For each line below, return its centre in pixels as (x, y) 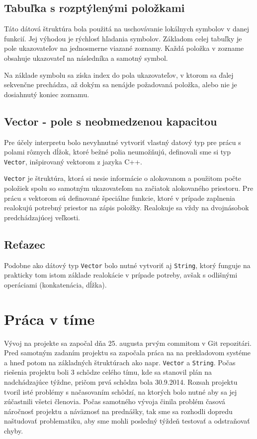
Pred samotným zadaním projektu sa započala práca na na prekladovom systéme (128, 353)
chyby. (14, 431)
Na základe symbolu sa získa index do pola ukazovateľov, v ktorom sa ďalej (119, 74)
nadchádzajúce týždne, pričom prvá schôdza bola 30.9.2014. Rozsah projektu (121, 382)
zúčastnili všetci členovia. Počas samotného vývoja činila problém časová (115, 401)
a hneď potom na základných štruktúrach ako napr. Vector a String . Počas (120, 362)
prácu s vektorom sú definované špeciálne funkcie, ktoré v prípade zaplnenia (120, 198)
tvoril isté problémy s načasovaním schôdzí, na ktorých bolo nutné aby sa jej (121, 391)
